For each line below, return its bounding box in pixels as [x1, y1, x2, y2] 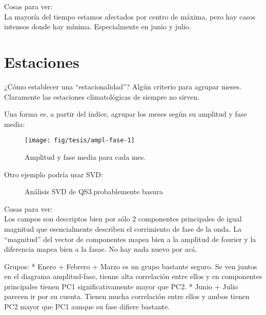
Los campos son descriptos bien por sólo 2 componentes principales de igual [4, 213, 242, 224]
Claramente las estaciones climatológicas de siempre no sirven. [4, 91, 200, 102]
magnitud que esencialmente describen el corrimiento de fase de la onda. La [4, 223, 241, 234]
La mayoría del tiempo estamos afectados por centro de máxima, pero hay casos [4, 11, 256, 22]
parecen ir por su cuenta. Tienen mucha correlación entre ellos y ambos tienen [4, 291, 250, 302]
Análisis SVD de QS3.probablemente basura [25, 186, 163, 197]
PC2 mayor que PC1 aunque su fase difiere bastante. [4, 301, 170, 312]
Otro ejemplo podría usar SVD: [4, 169, 103, 179]
